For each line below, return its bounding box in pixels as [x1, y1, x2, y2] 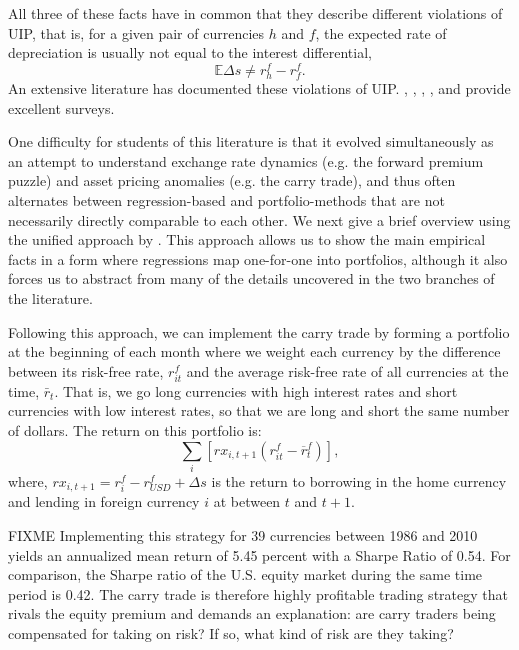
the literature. [8, 287, 93, 308]
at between [213, 491, 281, 512]
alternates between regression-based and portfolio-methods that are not [8, 189, 445, 210]
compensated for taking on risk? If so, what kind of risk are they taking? [8, 623, 454, 644]
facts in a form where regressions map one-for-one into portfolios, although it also [8, 248, 508, 269]
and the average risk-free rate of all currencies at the [186, 360, 509, 381]
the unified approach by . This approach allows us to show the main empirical [8, 229, 486, 250]
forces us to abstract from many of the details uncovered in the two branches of [8, 268, 495, 289]
